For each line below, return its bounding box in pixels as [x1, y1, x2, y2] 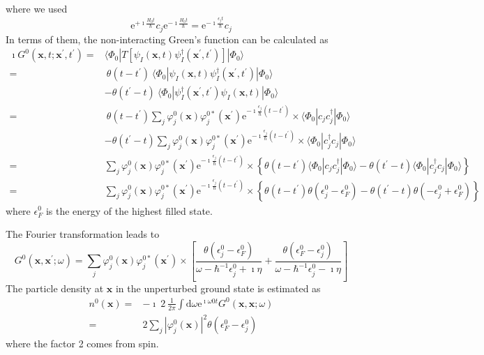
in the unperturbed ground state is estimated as [115, 280, 321, 295]
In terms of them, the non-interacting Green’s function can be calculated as [6, 31, 328, 46]
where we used [6, 1, 68, 15]
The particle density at [6, 280, 104, 295]
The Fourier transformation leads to [6, 227, 160, 241]
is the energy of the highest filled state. [45, 203, 213, 218]
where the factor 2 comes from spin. [6, 336, 159, 351]
